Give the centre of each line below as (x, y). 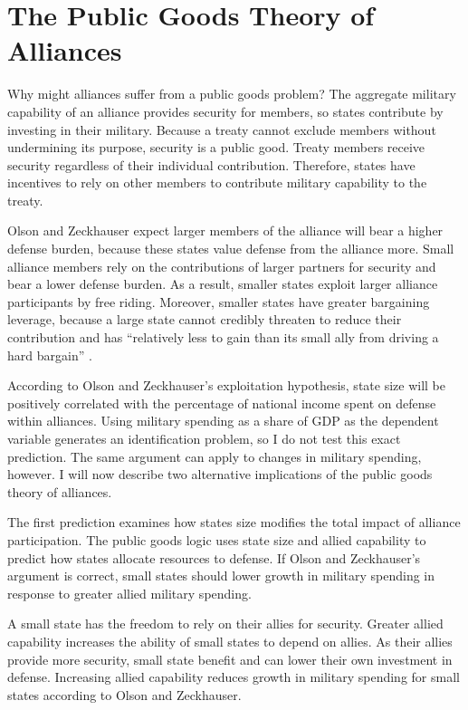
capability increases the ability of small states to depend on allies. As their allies (230, 641)
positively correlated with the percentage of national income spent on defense (222, 403)
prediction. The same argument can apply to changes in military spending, (215, 456)
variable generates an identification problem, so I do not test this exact (204, 438)
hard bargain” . (50, 355)
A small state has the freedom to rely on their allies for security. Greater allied (225, 624)
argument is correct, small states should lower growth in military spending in (221, 576)
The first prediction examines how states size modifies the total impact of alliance (234, 522)
